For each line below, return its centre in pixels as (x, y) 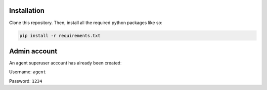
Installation (27, 11)
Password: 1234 (26, 81)
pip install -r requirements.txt (60, 35)
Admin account (33, 51)
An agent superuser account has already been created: (66, 63)
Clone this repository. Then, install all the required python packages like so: (86, 23)
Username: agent (28, 72)
